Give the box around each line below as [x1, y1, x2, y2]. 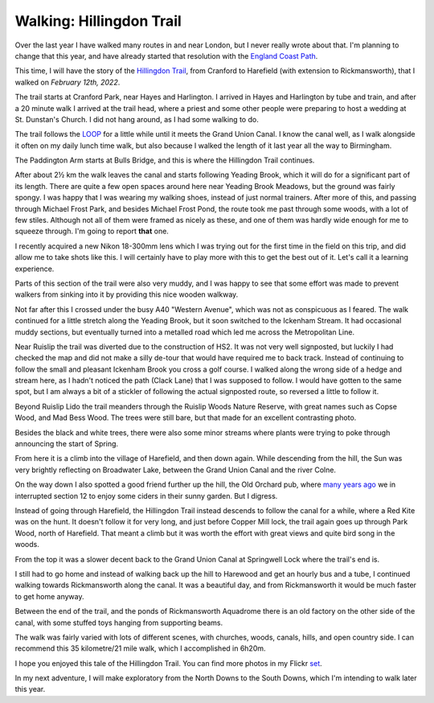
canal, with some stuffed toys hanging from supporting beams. [14, 618, 223, 627]
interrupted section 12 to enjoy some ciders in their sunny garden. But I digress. [14, 491, 278, 500]
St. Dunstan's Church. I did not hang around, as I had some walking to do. [14, 114, 259, 124]
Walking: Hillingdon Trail [14, 12, 182, 30]
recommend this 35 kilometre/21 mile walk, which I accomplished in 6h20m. [14, 643, 266, 653]
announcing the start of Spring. [14, 439, 119, 449]
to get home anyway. [14, 591, 84, 601]
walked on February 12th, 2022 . [14, 77, 121, 87]
